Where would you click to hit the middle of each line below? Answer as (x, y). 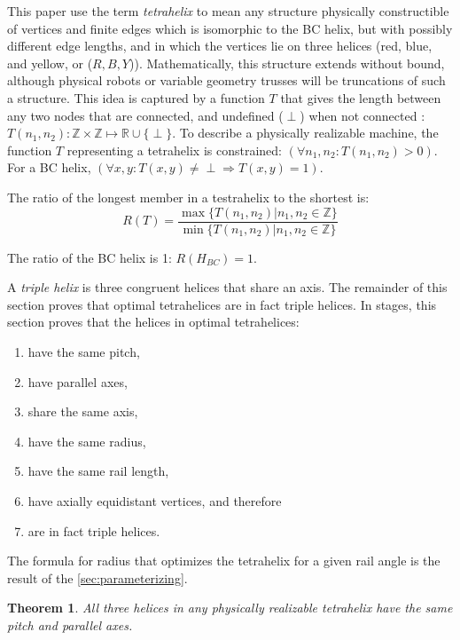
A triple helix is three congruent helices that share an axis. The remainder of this (227, 287)
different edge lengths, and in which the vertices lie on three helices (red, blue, (220, 46)
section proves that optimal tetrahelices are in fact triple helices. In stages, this (222, 304)
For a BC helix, (49, 167)
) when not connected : (363, 115)
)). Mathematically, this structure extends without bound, (287, 63)
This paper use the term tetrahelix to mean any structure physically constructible (228, 11)
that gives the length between (361, 97)
